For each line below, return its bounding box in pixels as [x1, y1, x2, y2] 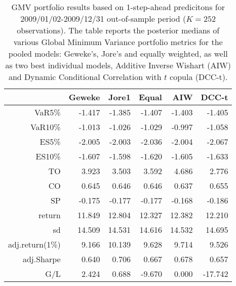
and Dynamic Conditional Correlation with [8, 71, 162, 83]
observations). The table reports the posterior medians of [17, 24, 220, 36]
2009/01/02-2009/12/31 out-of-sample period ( [20, 13, 186, 24]
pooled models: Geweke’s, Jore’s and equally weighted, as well [8, 48, 228, 59]
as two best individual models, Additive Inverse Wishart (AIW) [5, 59, 231, 71]
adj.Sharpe [22, 253, 61, 265]
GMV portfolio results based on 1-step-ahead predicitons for [11, 1, 225, 13]
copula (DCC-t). [170, 71, 228, 83]
